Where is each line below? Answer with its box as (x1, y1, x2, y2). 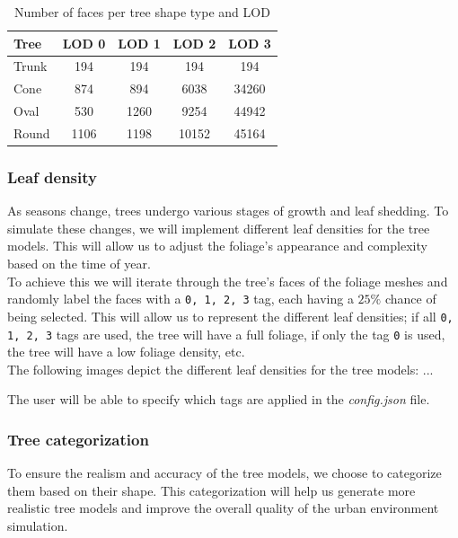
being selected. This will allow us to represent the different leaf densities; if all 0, (7, 306, 454, 325)
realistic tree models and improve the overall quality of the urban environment (7, 498, 439, 517)
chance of (384, 289, 436, 308)
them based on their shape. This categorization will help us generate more (7, 481, 416, 499)
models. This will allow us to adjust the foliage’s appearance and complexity (7, 236, 427, 255)
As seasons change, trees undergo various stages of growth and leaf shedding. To (7, 201, 449, 220)
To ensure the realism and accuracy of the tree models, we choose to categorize (7, 463, 442, 482)
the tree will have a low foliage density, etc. (7, 342, 245, 361)
